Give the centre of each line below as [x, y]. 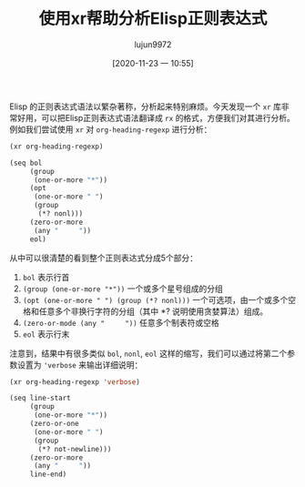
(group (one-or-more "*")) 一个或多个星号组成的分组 [122, 289]
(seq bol [26, 163]
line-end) [48, 474]
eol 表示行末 [46, 334]
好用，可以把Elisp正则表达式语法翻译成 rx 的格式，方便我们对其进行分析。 [156, 117]
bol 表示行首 [46, 277]
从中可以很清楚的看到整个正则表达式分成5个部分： [104, 258]
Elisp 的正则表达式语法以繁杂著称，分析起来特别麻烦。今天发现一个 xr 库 [146, 107]
